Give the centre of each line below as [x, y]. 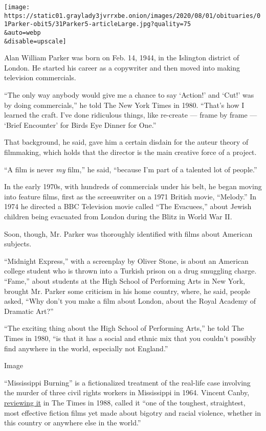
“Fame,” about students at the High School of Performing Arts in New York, [125, 280]
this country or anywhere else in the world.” [73, 423]
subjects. [18, 244]
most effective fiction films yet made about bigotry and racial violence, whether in [132, 412]
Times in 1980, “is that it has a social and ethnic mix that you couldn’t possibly [130, 338]
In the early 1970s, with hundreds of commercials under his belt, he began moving [133, 186]
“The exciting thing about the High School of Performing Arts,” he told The [124, 328]
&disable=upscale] [35, 41]
